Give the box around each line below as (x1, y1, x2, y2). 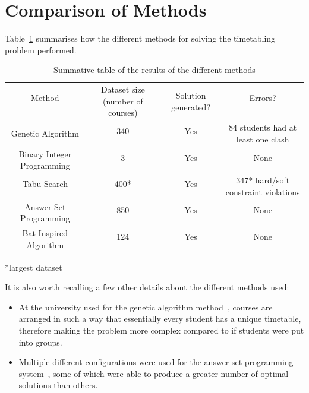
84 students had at (229, 121, 297, 134)
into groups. (18, 335, 62, 348)
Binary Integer (18, 147, 72, 160)
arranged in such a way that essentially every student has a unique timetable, (18, 312, 301, 325)
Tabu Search (22, 177, 68, 189)
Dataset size (100, 83, 145, 96)
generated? (171, 100, 211, 113)
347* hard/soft (236, 174, 290, 186)
